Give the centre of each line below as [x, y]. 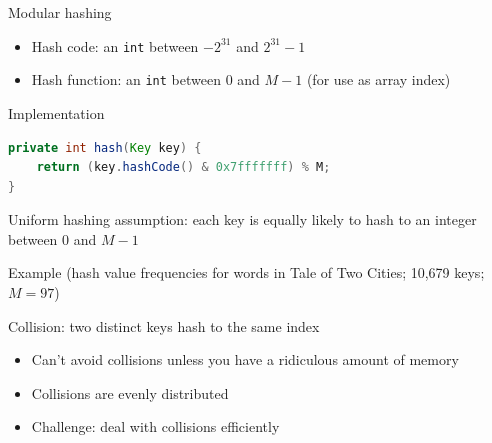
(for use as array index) [378, 79]
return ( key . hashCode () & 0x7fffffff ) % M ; [183, 167]
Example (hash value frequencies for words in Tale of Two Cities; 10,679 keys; [246, 272]
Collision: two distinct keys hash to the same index [164, 325]
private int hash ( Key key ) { [105, 147]
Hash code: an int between [115, 45]
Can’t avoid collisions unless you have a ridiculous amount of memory [245, 359]
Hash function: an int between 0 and [145, 79]
